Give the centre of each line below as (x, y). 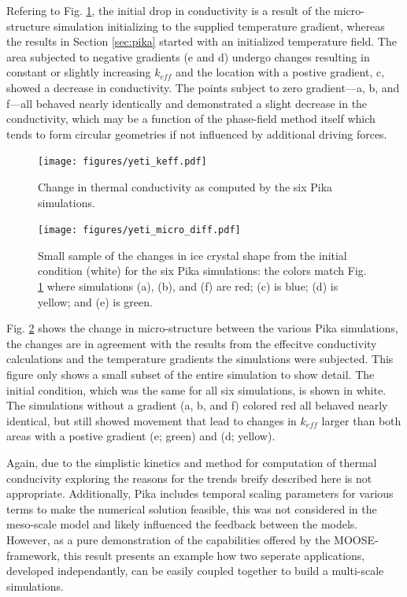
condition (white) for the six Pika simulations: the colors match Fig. (202, 271)
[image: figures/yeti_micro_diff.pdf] (139, 230)
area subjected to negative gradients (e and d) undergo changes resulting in (188, 56)
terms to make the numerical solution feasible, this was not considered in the (192, 508)
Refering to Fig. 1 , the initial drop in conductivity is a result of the (168, 10)
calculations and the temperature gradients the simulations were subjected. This (200, 359)
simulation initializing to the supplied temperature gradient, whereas (219, 26)
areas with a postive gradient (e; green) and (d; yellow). (141, 436)
